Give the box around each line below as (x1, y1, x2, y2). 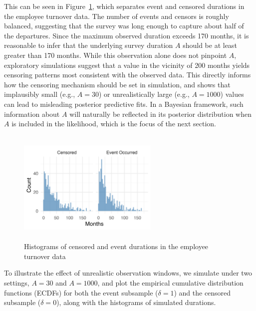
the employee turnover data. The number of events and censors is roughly (4, 10, 229, 21)
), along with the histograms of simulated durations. (56, 297, 216, 308)
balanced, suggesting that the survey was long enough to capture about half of (4, 20, 244, 31)
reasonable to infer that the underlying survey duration (4, 40, 173, 50)
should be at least (183, 40, 237, 50)
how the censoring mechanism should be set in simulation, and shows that (4, 79, 231, 89)
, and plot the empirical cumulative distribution (97, 277, 244, 288)
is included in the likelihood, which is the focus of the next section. (11, 118, 216, 129)
